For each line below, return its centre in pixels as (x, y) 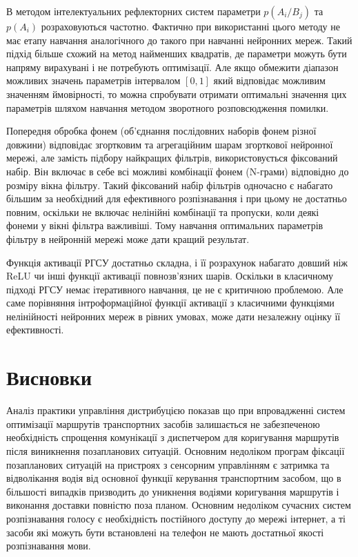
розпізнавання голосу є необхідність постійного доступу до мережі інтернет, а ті (176, 518)
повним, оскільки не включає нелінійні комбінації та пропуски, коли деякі (163, 212)
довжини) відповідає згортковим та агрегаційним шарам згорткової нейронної (170, 144)
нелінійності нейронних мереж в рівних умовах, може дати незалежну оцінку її (173, 316)
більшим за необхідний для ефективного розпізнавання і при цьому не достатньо (177, 198)
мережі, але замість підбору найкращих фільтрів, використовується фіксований (172, 158)
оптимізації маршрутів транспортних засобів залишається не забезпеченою (163, 423)
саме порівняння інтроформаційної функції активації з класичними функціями (170, 303)
